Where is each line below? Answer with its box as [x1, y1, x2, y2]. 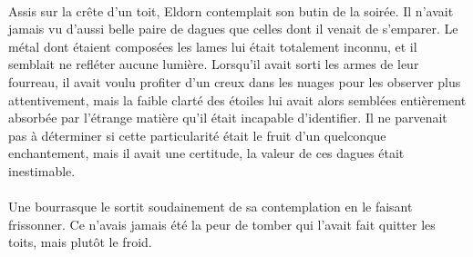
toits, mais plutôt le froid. [8, 232, 152, 252]
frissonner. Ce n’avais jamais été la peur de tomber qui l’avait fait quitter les [8, 214, 436, 233]
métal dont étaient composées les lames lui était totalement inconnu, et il [8, 36, 417, 55]
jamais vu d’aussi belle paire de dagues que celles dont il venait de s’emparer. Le [8, 19, 458, 38]
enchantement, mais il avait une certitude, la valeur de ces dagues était [8, 143, 405, 163]
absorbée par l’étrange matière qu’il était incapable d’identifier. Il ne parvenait [8, 108, 447, 127]
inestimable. [8, 161, 76, 180]
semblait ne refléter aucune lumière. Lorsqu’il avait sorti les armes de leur [8, 54, 419, 74]
